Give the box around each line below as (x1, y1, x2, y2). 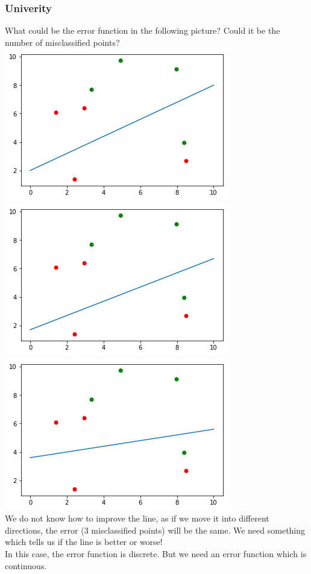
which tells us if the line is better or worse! (5, 535, 163, 548)
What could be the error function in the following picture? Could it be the (5, 24, 280, 37)
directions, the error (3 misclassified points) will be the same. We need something (5, 523, 306, 536)
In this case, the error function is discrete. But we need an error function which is (5, 547, 307, 560)
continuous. (5, 559, 47, 572)
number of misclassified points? (5, 36, 120, 48)
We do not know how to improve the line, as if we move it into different (5, 512, 269, 525)
